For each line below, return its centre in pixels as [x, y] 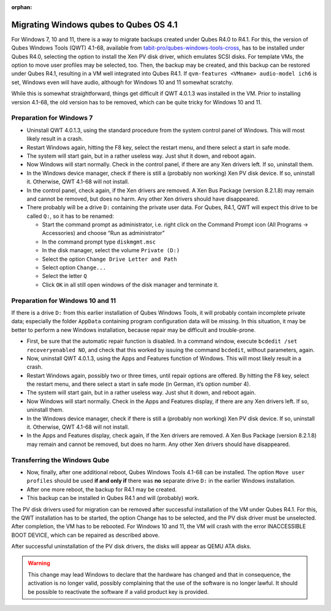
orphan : [22, 7]
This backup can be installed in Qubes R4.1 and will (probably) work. [113, 498]
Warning [39, 563]
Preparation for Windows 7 [52, 118]
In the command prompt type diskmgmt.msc [99, 242]
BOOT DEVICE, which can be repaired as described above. [86, 535]
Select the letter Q [64, 276]
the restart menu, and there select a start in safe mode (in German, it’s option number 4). [139, 384]
